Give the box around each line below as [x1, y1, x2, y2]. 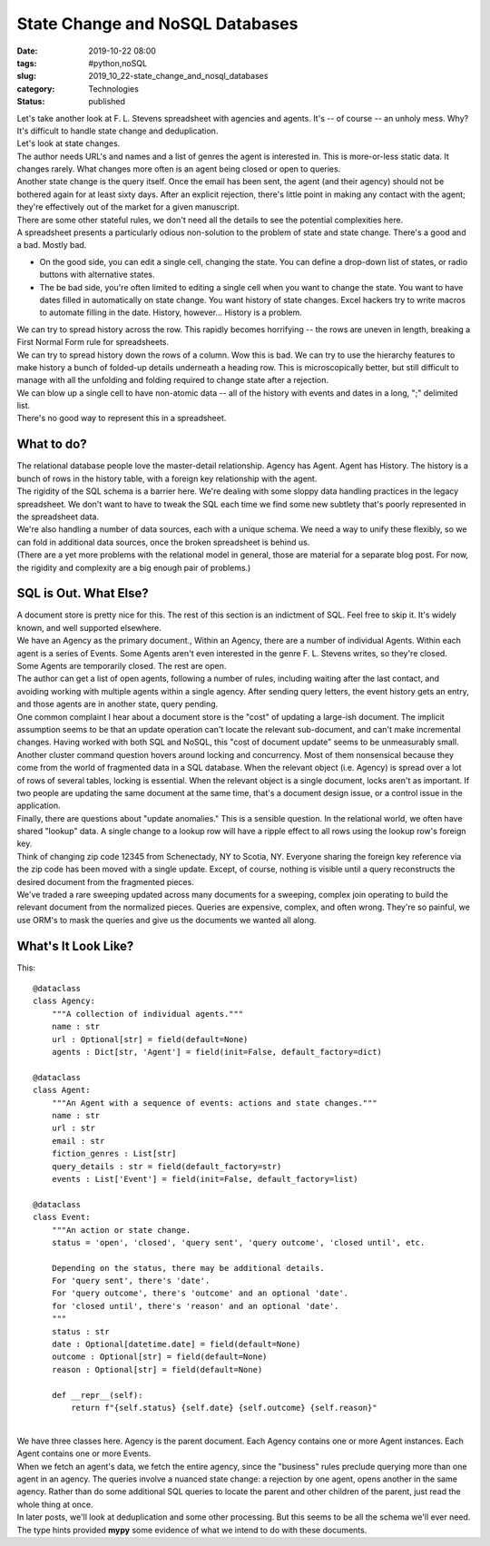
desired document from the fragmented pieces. [16, 876, 194, 887]
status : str [51, 1326, 110, 1336]
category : [16, 83, 55, 94]
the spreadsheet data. [16, 511, 100, 522]
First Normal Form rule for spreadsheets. [16, 337, 170, 348]
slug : [16, 71, 36, 82]
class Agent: [33, 1085, 91, 1096]
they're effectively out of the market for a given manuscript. [16, 202, 240, 212]
